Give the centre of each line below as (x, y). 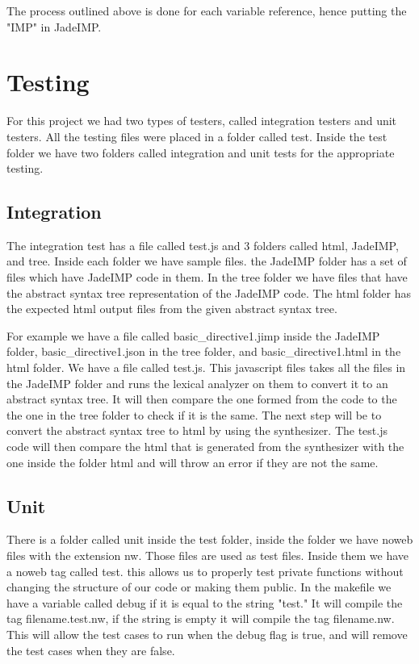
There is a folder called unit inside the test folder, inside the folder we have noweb (210, 539)
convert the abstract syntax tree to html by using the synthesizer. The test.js (197, 430)
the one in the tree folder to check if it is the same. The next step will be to (194, 414)
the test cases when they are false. (91, 650)
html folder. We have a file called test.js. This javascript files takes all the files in (206, 367)
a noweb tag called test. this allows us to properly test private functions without (205, 571)
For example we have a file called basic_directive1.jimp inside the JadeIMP (193, 335)
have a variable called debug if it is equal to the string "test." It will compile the (205, 602)
